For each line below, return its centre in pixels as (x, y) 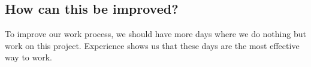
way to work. (28, 57)
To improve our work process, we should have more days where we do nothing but (155, 34)
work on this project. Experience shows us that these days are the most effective (152, 45)
